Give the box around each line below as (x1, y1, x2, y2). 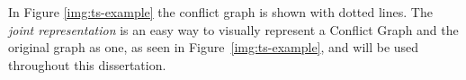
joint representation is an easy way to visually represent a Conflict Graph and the (8, 20, 459, 39)
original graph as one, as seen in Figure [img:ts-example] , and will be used (8, 38, 419, 57)
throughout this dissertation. (8, 55, 166, 74)
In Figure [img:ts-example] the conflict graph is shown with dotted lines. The (8, 3, 433, 21)
